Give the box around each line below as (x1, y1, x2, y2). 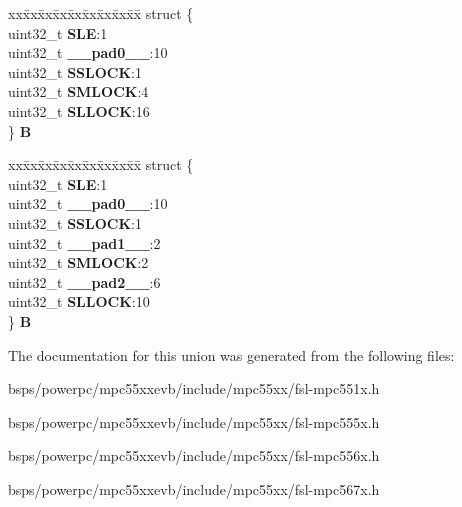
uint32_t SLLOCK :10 (8, 291, 150, 312)
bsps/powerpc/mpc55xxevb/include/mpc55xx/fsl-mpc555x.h (8, 411, 380, 432)
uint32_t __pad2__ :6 (8, 271, 161, 292)
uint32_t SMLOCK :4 (8, 81, 149, 102)
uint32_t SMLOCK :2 (8, 252, 149, 273)
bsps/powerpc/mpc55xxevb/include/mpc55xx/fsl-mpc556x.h (8, 445, 380, 466)
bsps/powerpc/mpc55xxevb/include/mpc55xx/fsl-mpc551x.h (8, 378, 380, 399)
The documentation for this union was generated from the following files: (8, 344, 455, 365)
